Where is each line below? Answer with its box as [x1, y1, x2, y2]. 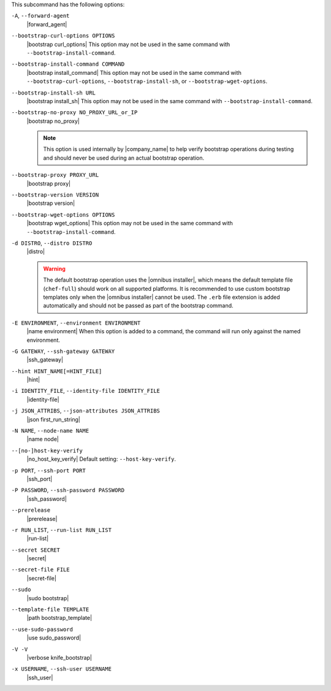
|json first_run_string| [26, 415, 81, 423]
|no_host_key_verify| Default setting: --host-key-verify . [26, 455, 176, 463]
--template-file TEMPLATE [11, 606, 89, 613]
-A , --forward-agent [11, 12, 70, 20]
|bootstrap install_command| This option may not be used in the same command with [26, 69, 242, 76]
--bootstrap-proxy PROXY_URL [11, 172, 99, 179]
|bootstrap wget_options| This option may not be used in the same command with [26, 220, 233, 227]
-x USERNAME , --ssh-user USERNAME [11, 665, 112, 673]
